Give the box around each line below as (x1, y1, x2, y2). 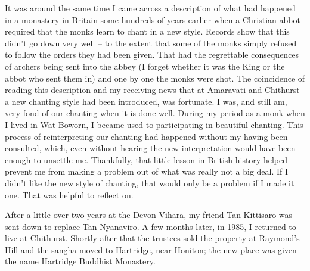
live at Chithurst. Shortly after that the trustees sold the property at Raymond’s (5, 232, 300, 244)
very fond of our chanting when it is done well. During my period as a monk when (5, 107, 305, 119)
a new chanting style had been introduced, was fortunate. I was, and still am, (5, 95, 287, 107)
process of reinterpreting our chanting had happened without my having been (5, 130, 288, 142)
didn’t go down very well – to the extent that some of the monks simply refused (5, 36, 297, 49)
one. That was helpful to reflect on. (5, 188, 134, 201)
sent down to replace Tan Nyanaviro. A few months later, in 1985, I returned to (5, 220, 296, 232)
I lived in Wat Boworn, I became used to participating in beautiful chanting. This (5, 118, 303, 130)
